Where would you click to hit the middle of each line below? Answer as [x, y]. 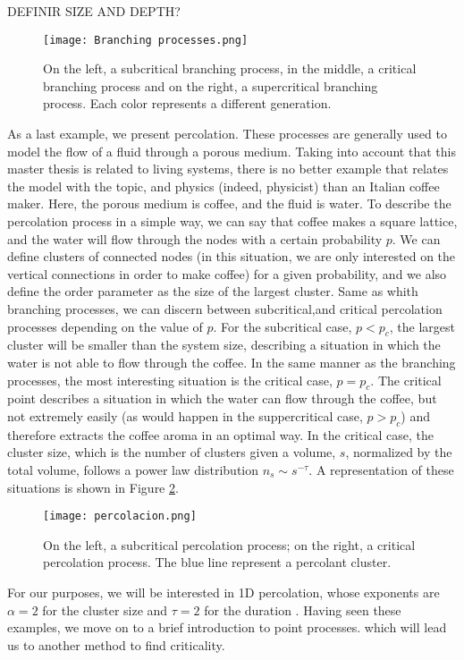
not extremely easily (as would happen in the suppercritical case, [185, 415]
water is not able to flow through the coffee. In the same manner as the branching [232, 362]
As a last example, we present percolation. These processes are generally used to [227, 134]
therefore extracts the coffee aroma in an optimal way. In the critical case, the [221, 434]
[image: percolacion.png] [120, 516]
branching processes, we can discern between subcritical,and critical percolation [225, 308]
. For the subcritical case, [283, 326]
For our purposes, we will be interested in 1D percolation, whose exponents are [224, 592]
